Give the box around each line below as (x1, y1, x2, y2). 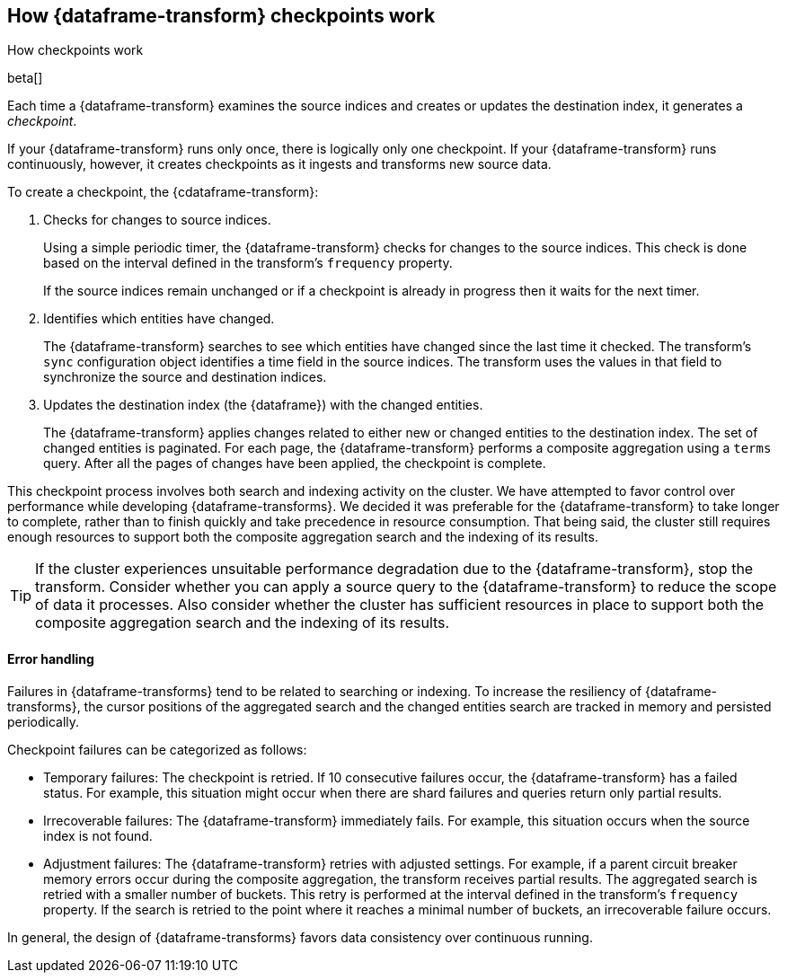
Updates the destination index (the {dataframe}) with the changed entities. (43, 397, 483, 413)
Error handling (7, 651, 94, 667)
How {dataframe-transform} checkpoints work (7, 4, 436, 27)
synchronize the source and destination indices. (43, 369, 327, 385)
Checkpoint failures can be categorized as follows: (7, 741, 307, 757)
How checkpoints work (7, 42, 144, 58)
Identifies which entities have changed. (43, 311, 275, 327)
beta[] (7, 70, 43, 86)
